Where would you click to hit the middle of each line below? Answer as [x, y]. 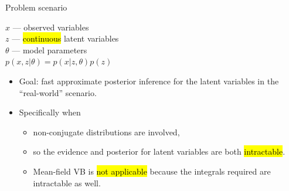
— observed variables [51, 27]
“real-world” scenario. [58, 92]
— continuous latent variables [65, 38]
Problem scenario [36, 7]
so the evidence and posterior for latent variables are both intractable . [159, 151]
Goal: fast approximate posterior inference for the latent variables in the [149, 81]
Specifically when [50, 112]
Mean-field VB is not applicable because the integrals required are [152, 171]
